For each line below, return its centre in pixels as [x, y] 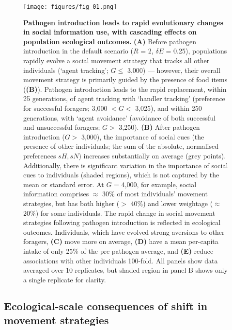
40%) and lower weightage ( [172, 203]
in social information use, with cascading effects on [110, 32]
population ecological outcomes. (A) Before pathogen [110, 41]
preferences [40, 155]
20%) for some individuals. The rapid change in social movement [119, 213]
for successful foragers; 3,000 [65, 108]
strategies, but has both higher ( [71, 203]
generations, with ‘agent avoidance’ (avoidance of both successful [120, 117]
